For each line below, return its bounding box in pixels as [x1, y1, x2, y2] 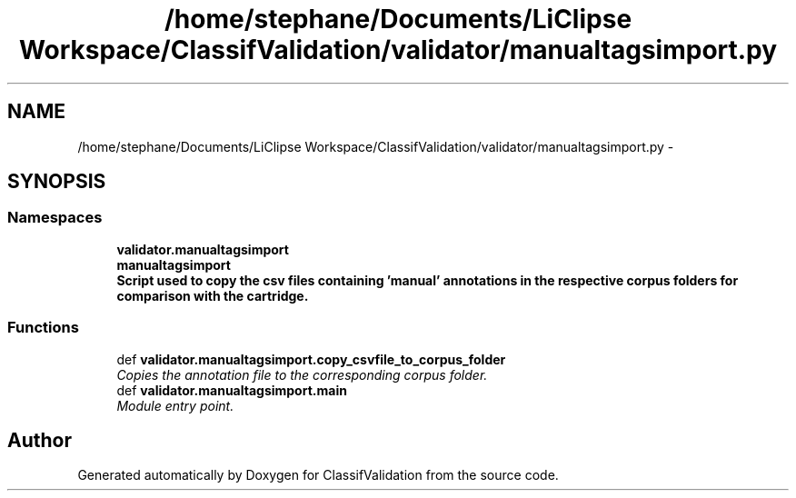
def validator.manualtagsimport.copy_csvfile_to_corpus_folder [116, 351, 506, 367]
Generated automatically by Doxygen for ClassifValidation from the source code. [77, 467, 559, 483]
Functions [7, 318, 79, 337]
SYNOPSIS [7, 170, 106, 194]
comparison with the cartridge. [116, 287, 309, 304]
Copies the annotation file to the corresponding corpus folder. [116, 366, 488, 383]
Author [7, 428, 72, 452]
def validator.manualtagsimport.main [116, 382, 347, 398]
